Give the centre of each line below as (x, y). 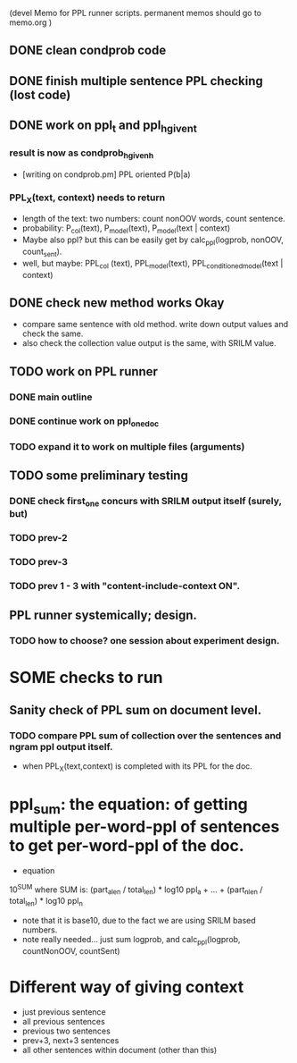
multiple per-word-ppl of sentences (144, 827)
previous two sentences (66, 1031)
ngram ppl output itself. (61, 747)
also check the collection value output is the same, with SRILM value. (149, 343)
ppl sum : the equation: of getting (128, 806)
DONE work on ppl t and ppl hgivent (103, 127)
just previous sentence (64, 1012)
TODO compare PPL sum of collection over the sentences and (145, 736)
